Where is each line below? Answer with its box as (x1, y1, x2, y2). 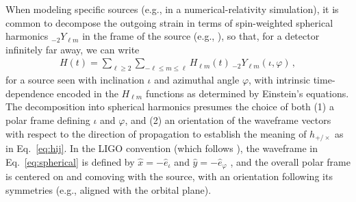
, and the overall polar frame (230, 154, 351, 168)
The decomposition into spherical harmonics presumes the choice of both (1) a (5, 99, 334, 114)
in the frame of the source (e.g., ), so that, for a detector (82, 29, 320, 43)
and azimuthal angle (154, 73, 240, 87)
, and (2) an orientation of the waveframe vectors (125, 112, 331, 127)
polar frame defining (5, 112, 90, 127)
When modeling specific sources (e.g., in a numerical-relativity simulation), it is (5, 2, 339, 16)
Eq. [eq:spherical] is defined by (5, 154, 135, 168)
